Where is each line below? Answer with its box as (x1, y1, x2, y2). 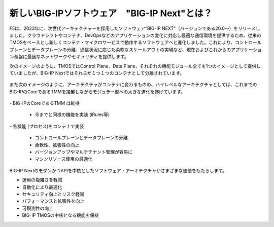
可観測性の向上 (22, 205, 53, 211)
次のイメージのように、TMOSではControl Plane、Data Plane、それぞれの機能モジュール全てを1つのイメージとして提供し (9, 63, 261, 69)
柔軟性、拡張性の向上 (35, 142, 80, 148)
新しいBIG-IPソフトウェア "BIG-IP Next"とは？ (9, 8, 213, 19)
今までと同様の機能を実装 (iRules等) (35, 111, 110, 118)
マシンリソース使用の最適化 (35, 156, 93, 162)
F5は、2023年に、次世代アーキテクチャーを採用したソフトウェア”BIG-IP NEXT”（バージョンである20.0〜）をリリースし (9, 25, 260, 31)
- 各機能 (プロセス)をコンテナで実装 (9, 123, 84, 129)
